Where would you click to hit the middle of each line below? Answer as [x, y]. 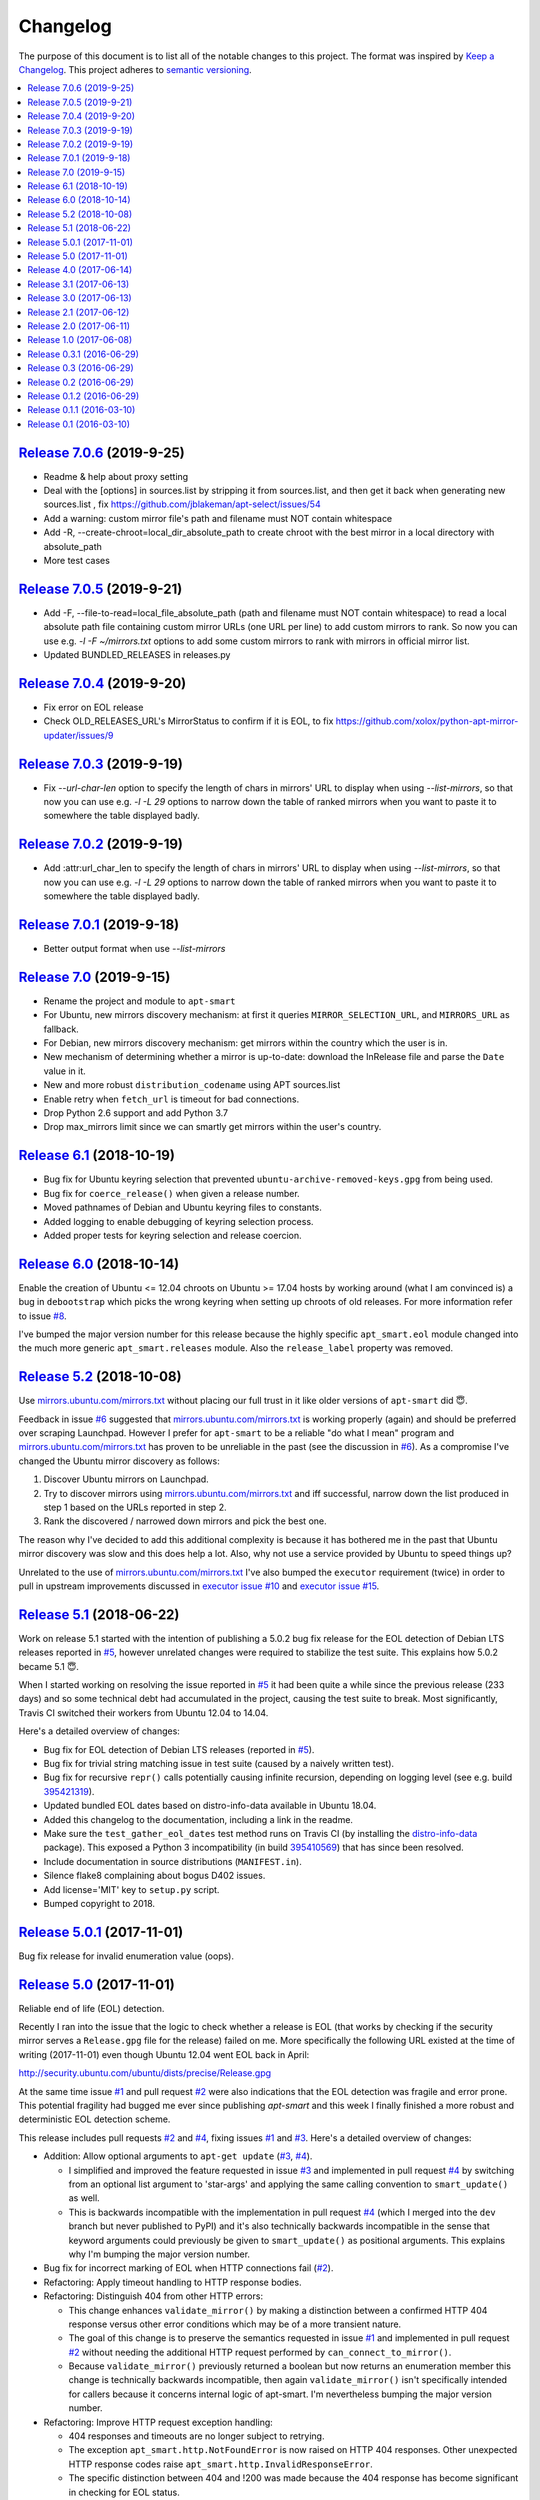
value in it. [65, 1071]
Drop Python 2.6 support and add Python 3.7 [136, 1113]
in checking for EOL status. [124, 2492]
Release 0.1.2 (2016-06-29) [83, 396]
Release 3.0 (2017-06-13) [79, 298]
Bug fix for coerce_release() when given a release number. [171, 1193]
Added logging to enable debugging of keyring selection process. [178, 1221]
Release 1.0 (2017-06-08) [80, 340]
